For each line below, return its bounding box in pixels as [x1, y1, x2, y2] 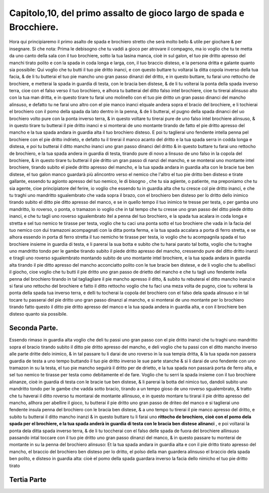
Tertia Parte [9, 476, 47, 484]
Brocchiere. [9, 21, 59, 32]
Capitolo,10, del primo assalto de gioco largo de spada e [9, 7, 245, 18]
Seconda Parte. [9, 324, 58, 332]
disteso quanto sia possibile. [9, 311, 68, 317]
